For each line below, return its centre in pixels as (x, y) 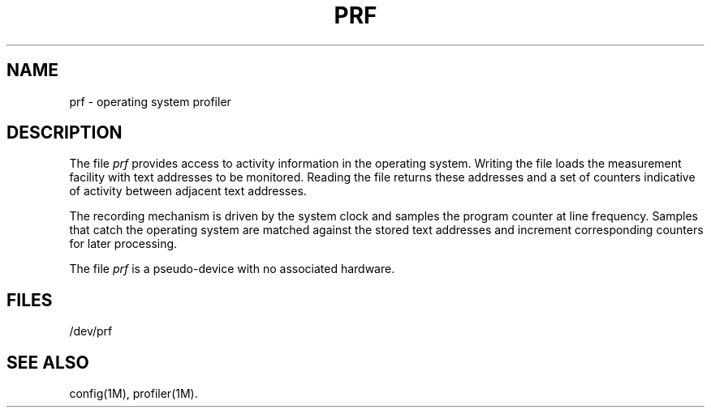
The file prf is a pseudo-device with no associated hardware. (232, 269)
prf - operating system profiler (150, 101)
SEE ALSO (48, 362)
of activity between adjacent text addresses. (188, 191)
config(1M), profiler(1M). (134, 394)
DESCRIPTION (65, 133)
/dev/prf (91, 331)
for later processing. (123, 244)
